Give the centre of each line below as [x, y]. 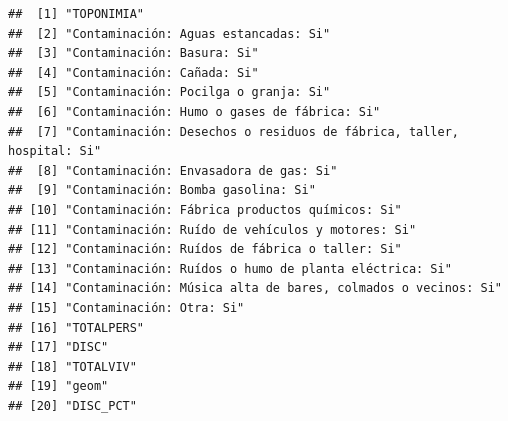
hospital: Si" [55, 151]
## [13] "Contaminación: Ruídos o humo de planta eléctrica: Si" [230, 268]
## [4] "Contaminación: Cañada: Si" [133, 72]
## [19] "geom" [58, 386]
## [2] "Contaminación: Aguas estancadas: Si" [169, 33]
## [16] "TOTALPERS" [76, 327]
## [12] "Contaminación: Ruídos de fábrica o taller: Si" [205, 249]
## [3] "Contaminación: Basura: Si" [133, 53]
